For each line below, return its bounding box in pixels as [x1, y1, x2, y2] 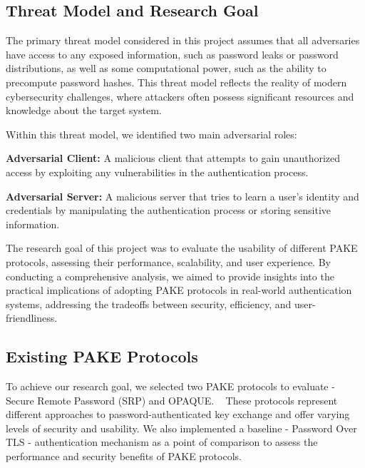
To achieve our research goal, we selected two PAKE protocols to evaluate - [6, 379, 335, 394]
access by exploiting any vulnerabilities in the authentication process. [6, 164, 309, 179]
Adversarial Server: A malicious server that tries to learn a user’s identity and [6, 188, 359, 203]
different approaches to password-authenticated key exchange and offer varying [6, 407, 350, 422]
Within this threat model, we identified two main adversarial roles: [6, 126, 297, 141]
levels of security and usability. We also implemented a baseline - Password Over [6, 420, 357, 435]
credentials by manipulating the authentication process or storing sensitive [6, 203, 331, 218]
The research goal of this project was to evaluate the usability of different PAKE [6, 240, 358, 255]
